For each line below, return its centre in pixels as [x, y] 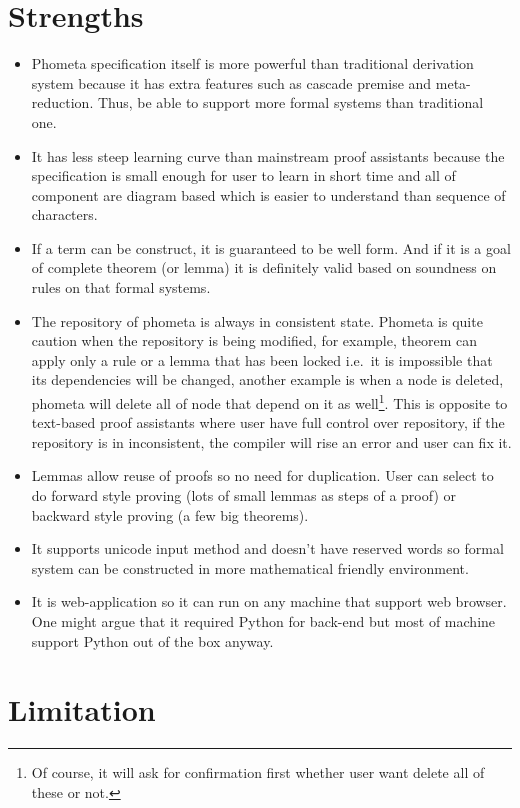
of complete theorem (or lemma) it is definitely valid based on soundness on [264, 267]
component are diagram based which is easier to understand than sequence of [268, 194]
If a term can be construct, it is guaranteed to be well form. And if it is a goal [271, 247]
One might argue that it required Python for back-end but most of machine [263, 621]
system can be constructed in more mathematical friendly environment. [250, 567]
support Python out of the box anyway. [152, 640]
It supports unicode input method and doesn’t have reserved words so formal [267, 548]
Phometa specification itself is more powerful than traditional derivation [252, 63]
